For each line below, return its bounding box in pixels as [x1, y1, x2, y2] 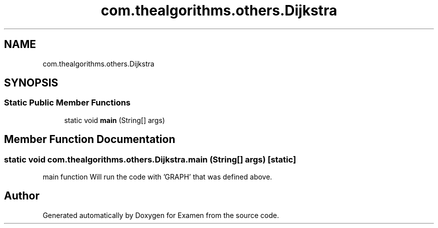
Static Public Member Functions [4, 97, 131, 108]
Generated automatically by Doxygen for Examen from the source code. [42, 210, 279, 219]
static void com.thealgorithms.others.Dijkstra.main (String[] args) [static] [4, 154, 296, 164]
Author [4, 189, 39, 202]
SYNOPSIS [4, 76, 58, 89]
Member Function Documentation [4, 133, 175, 146]
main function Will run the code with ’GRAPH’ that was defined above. [42, 172, 272, 181]
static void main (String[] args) [64, 115, 165, 124]
